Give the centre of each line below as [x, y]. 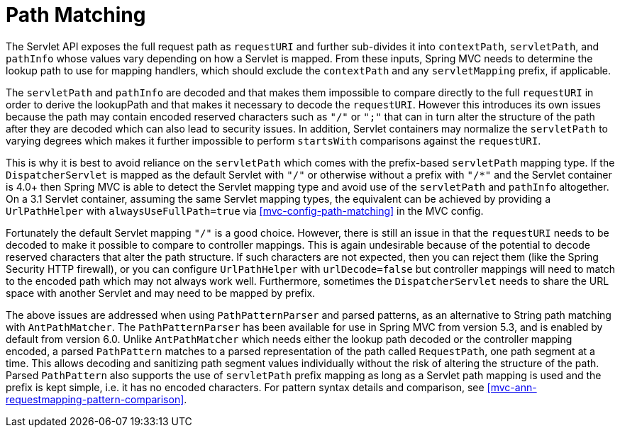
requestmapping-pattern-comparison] [95, 399]
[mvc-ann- [512, 387]
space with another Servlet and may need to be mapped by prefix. [161, 293]
